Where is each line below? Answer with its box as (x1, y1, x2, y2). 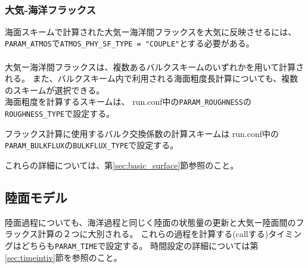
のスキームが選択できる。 (5, 83, 105, 96)
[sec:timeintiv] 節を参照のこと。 (5, 251, 122, 263)
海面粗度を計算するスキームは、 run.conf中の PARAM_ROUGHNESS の (5, 95, 251, 108)
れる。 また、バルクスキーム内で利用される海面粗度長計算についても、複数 (5, 72, 298, 85)
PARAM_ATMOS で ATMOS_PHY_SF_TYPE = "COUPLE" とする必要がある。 (5, 37, 254, 49)
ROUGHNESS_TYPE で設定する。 (5, 107, 115, 120)
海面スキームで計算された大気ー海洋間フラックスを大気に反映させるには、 (5, 25, 297, 38)
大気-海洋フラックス (5, 2, 97, 17)
